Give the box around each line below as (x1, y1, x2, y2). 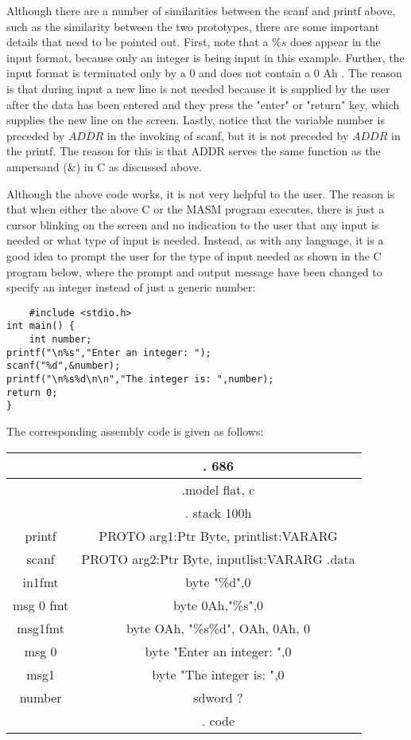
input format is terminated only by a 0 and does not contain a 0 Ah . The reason (6, 65, 402, 81)
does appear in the (289, 33, 381, 50)
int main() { (6, 320, 75, 332)
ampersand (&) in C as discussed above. (6, 158, 202, 174)
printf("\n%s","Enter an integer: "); (6, 347, 211, 358)
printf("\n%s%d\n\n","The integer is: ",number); (6, 373, 274, 385)
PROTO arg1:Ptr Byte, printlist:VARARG (99, 526, 338, 545)
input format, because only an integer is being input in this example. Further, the (6, 49, 405, 65)
